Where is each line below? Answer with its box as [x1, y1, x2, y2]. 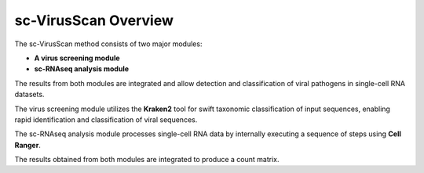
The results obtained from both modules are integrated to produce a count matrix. [14, 155, 280, 164]
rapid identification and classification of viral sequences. [14, 114, 198, 124]
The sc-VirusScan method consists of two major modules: [14, 39, 203, 49]
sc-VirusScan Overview [14, 12, 174, 29]
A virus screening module [34, 53, 121, 63]
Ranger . [14, 140, 41, 150]
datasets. [14, 90, 45, 99]
